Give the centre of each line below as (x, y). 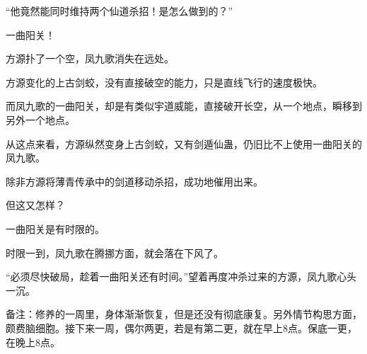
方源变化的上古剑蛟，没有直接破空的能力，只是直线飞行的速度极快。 (164, 82)
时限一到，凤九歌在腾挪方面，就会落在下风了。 (115, 252)
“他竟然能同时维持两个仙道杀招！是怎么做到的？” (120, 11)
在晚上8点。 (33, 342)
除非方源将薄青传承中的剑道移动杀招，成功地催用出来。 (134, 181)
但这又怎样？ (35, 205)
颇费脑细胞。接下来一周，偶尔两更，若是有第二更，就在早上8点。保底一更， (181, 327)
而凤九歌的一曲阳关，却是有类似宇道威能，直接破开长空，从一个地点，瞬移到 (184, 106)
